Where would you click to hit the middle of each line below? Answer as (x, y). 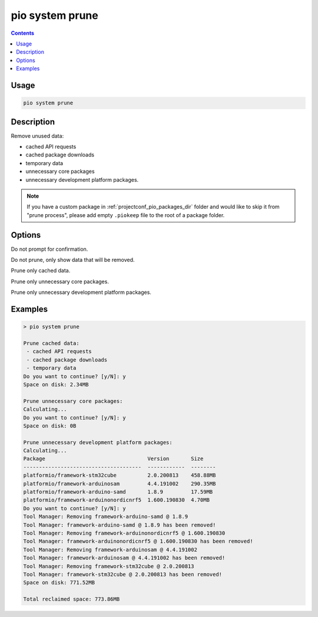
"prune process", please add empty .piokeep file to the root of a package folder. (126, 215)
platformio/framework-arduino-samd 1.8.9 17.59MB (118, 492)
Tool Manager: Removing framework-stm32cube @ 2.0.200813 (109, 566)
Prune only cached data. (41, 271)
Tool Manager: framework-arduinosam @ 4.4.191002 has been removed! (124, 558)
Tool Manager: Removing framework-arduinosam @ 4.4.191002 (110, 549)
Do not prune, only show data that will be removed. (73, 260)
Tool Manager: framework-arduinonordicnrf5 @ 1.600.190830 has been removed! (138, 541)
